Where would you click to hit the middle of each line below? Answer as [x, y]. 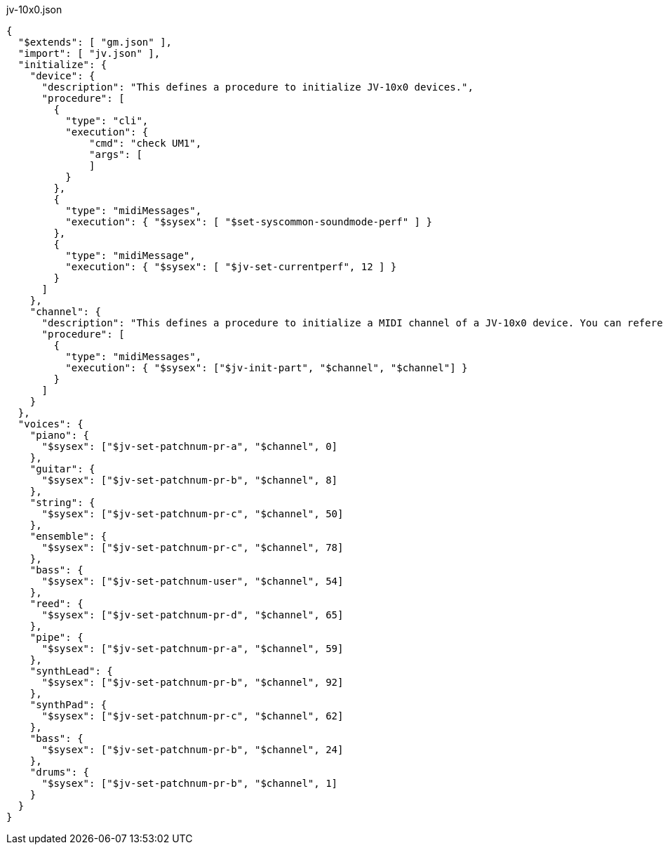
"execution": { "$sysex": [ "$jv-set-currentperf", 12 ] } [231, 267]
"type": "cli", [107, 121]
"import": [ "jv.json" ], [89, 53]
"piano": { [60, 435]
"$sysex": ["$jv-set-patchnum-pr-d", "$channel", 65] [193, 615]
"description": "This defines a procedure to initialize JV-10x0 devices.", [257, 87]
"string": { [62, 503]
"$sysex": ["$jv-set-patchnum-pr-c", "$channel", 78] [193, 547]
